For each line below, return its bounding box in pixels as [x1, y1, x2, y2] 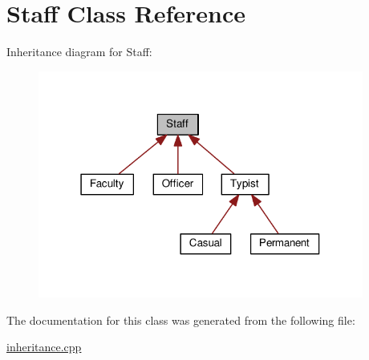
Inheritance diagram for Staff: [6, 43, 152, 60]
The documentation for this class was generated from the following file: [6, 311, 355, 328]
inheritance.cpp [6, 338, 82, 355]
